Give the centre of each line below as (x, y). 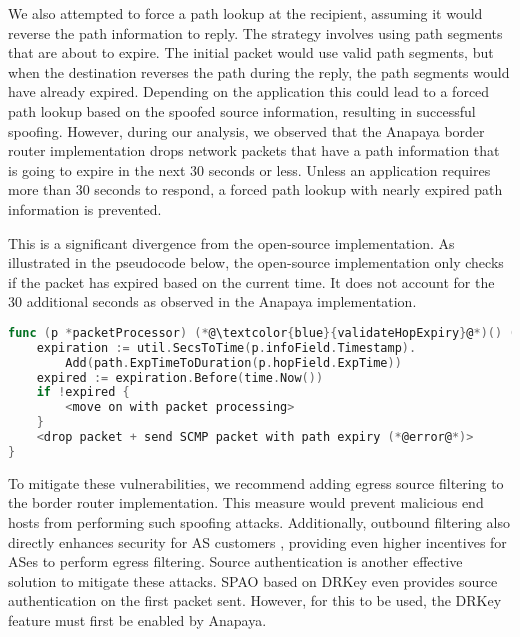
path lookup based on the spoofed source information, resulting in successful (242, 110)
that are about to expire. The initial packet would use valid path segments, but (251, 52)
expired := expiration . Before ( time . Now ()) (180, 377)
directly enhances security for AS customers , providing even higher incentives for (257, 541)
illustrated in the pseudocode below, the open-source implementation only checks (256, 262)
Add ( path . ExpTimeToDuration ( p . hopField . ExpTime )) (233, 362)
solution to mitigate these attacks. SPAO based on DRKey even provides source (253, 580)
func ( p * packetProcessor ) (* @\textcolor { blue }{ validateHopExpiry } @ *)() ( (262, 332)
